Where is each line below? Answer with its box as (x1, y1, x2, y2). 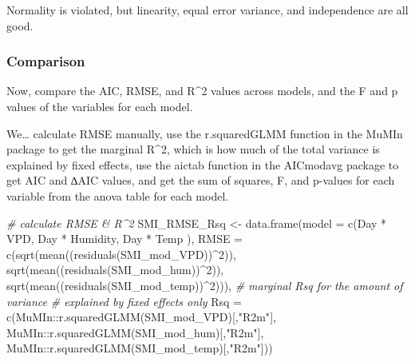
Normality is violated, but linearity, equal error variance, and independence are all (6, 2, 409, 18)
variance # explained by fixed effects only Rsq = (6, 292, 242, 309)
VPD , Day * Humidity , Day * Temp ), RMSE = (6, 230, 243, 247)
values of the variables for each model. (6, 98, 193, 114)
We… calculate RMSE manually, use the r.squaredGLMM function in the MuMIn (6, 125, 403, 141)
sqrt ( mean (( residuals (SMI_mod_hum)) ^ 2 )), (6, 261, 224, 278)
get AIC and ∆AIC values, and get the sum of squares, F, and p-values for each (6, 172, 395, 189)
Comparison (6, 51, 85, 71)
